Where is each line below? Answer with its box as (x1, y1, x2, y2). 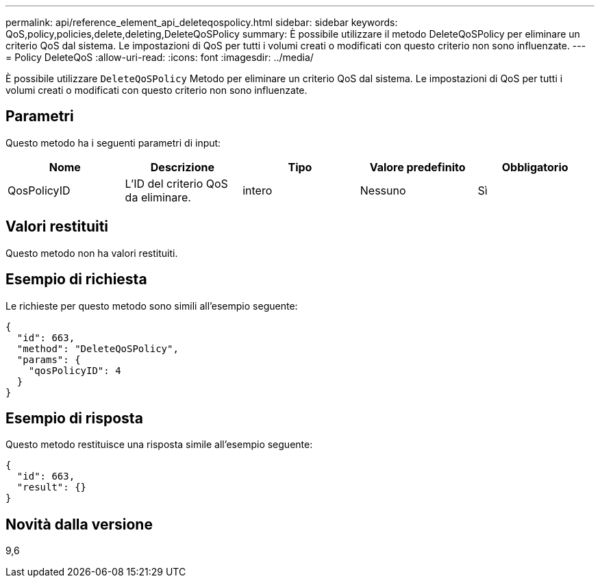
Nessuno (360, 183, 406, 197)
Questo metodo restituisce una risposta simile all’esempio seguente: (5, 438, 313, 451)
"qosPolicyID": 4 (28, 364, 121, 376)
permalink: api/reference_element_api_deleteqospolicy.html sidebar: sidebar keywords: (5, 16, 398, 28)
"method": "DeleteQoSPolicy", (16, 343, 179, 354)
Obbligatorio (501, 160, 568, 174)
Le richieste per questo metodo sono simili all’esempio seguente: (5, 299, 298, 312)
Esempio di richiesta (5, 271, 147, 288)
